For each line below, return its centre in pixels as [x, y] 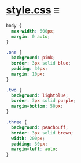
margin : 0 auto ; [31, 36]
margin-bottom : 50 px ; [37, 106]
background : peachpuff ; [40, 127]
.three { [16, 122]
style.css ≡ [33, 10]
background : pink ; [34, 58]
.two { [14, 90]
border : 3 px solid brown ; [43, 133]
